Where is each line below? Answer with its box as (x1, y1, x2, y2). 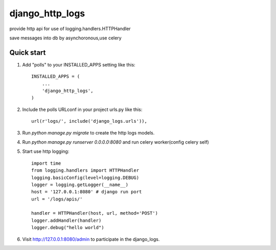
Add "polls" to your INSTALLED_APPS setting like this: (22, 61, 135, 67)
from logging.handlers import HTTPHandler (31, 168, 140, 173)
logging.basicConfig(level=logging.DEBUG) (31, 174, 140, 180)
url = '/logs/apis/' (31, 196, 83, 202)
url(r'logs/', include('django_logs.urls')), (31, 118, 148, 124)
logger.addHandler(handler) (31, 217, 102, 223)
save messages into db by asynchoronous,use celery (9, 35, 122, 41)
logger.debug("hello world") (31, 225, 104, 231)
